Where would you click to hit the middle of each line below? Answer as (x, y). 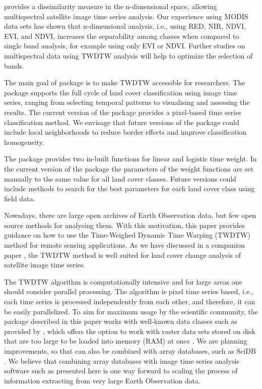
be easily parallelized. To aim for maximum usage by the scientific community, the (131, 311)
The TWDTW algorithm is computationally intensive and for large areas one (123, 281)
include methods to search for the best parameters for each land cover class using (129, 188)
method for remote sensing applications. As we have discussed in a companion (124, 245)
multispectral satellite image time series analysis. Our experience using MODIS (126, 16)
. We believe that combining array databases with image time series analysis (122, 360)
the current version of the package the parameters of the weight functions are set (129, 168)
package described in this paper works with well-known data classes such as (121, 321)
